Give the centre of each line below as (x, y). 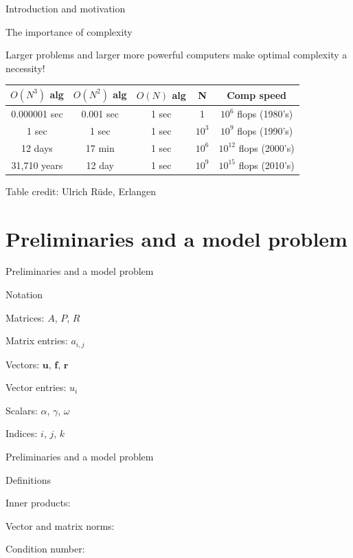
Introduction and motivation (66, 8)
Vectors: (23, 364)
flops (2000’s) (266, 147)
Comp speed (257, 95)
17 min (100, 147)
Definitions (29, 479)
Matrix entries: (37, 341)
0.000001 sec (37, 114)
